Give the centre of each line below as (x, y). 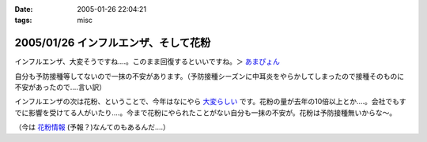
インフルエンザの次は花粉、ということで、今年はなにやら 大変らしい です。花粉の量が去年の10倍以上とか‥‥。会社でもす (210, 102)
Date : (24, 9)
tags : (23, 21)
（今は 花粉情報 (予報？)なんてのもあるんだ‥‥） (92, 127)
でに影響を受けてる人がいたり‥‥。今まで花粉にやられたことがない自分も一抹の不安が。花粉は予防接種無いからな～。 (206, 112)
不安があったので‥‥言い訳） (60, 88)
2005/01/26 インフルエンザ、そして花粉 (113, 43)
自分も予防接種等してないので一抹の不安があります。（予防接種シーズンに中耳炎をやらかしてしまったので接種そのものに (210, 76)
